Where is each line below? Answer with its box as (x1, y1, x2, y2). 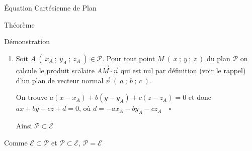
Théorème (4, 19, 35, 30)
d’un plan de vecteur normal (16, 75, 104, 85)
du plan (207, 53, 230, 63)
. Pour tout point (102, 53, 155, 63)
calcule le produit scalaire (16, 65, 95, 75)
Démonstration (4, 36, 50, 47)
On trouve (16, 92, 48, 102)
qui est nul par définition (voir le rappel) (120, 65, 246, 75)
